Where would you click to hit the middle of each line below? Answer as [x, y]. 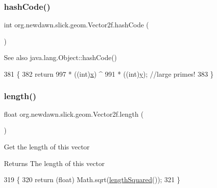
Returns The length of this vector [54, 163]
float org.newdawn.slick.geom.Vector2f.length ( [74, 114]
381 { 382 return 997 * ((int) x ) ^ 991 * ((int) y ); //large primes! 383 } [109, 74]
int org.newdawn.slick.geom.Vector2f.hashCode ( [76, 25]
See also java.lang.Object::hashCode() [60, 57]
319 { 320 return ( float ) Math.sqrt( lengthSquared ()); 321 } [92, 179]
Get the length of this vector [47, 146]
